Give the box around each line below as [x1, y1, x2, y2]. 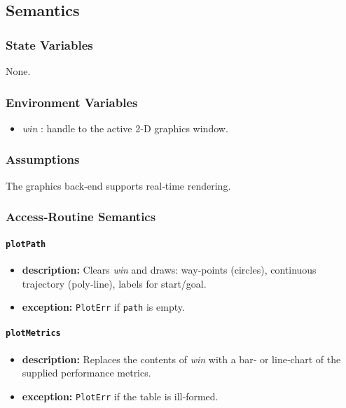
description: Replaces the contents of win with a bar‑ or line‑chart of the [22, 351, 341, 366]
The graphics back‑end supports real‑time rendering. [6, 178, 231, 192]
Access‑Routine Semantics [6, 208, 156, 225]
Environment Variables [6, 93, 138, 111]
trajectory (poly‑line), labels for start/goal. [22, 276, 207, 290]
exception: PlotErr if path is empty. [22, 300, 185, 314]
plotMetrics [6, 328, 61, 339]
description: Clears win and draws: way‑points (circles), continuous [22, 262, 317, 276]
